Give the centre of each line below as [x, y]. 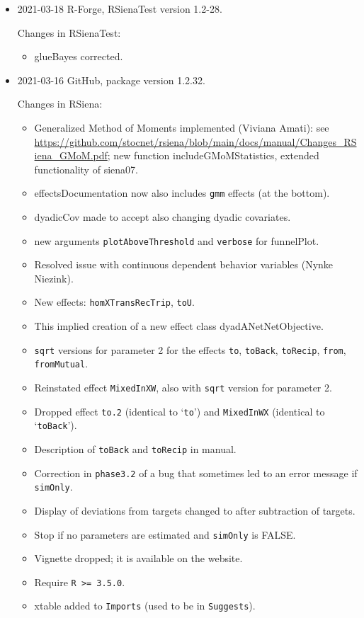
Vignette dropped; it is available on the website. [138, 558]
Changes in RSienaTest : [69, 32]
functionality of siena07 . [86, 169]
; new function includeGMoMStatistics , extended [213, 155]
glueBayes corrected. [79, 56]
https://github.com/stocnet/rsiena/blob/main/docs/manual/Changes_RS [195, 141]
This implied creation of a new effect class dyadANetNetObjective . [179, 326]
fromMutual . [61, 364]
